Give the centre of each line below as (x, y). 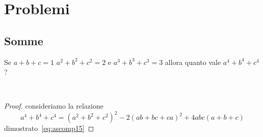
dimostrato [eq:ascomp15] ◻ (49, 128)
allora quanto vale (193, 62)
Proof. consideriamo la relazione (54, 106)
